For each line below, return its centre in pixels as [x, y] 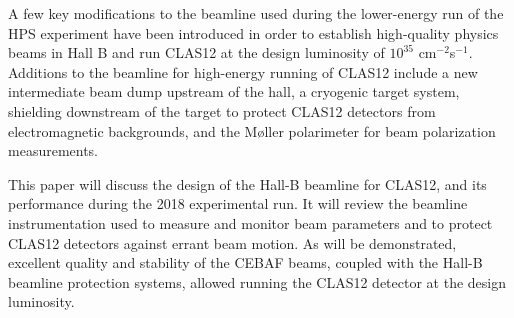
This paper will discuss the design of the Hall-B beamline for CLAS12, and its [247, 183]
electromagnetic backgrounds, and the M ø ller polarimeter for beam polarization [252, 130]
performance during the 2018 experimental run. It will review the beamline [238, 203]
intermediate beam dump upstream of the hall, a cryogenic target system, [234, 91]
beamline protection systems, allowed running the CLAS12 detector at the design [257, 281]
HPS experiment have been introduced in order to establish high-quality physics [253, 32]
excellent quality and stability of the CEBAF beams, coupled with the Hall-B [245, 262]
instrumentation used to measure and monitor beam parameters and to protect [250, 222]
